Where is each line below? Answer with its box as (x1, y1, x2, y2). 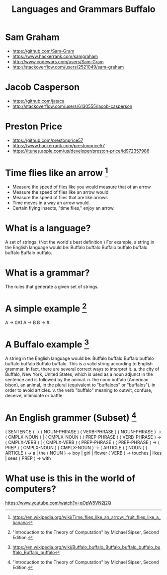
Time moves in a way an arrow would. (12, 200, 90, 206)
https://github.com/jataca (12, 98, 65, 104)
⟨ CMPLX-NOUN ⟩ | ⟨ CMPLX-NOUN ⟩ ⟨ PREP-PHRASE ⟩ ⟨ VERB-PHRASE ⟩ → (5, 434, 162, 440)
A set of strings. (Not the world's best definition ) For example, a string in (5, 239, 155, 245)
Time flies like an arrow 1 (5, 166, 108, 179)
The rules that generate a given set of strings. (5, 284, 99, 289)
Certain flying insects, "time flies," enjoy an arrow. (12, 205, 115, 211)
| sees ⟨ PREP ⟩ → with (5, 455, 51, 461)
